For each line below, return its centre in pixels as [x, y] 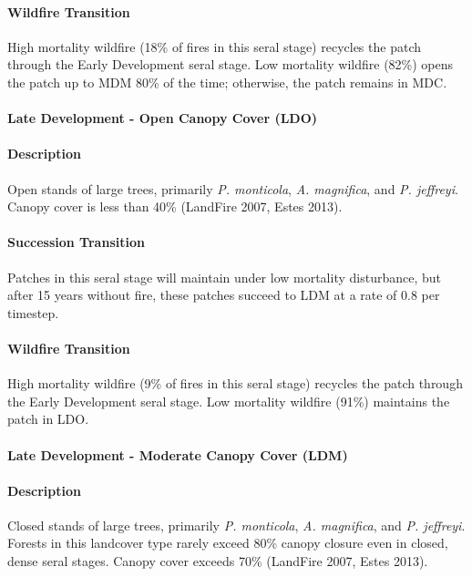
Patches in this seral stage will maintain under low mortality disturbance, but [224, 277]
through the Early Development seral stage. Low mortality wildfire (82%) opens [231, 64]
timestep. [33, 312]
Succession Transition [76, 242]
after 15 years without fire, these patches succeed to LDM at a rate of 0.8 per [224, 295]
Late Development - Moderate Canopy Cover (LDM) [178, 454]
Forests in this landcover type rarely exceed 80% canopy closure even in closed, [228, 543]
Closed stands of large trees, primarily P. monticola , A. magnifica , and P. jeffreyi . [236, 525]
